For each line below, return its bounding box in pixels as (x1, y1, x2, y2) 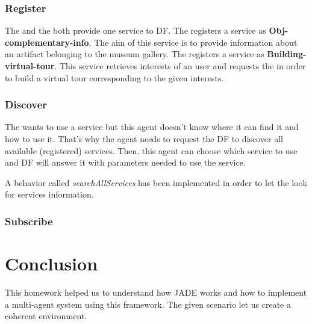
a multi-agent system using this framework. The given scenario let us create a (5, 298, 291, 310)
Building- (267, 48, 307, 60)
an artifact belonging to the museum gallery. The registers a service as (5, 48, 264, 60)
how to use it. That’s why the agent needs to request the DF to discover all (5, 132, 284, 145)
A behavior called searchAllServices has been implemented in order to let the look (5, 176, 307, 188)
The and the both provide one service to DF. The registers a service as (5, 24, 266, 37)
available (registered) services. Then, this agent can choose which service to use (5, 144, 298, 157)
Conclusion (5, 251, 98, 275)
